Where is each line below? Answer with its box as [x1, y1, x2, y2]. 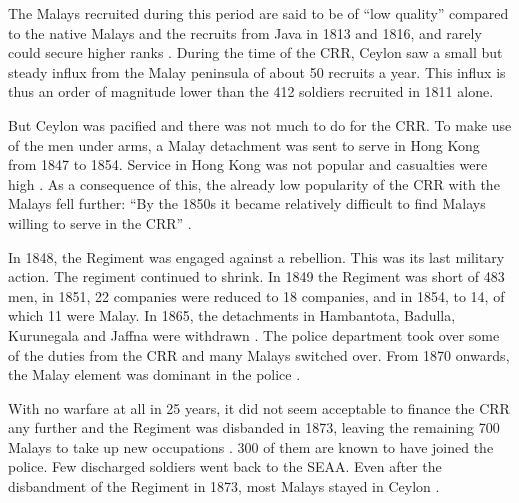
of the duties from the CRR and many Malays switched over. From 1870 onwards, [8, 344, 510, 365]
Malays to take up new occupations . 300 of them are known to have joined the [8, 436, 494, 457]
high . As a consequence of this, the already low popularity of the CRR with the [8, 173, 500, 194]
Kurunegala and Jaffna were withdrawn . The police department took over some [8, 324, 500, 345]
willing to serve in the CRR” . [8, 212, 192, 233]
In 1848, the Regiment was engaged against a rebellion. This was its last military [8, 246, 505, 267]
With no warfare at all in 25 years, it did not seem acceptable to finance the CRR [8, 397, 510, 418]
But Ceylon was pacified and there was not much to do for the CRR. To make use [8, 114, 512, 135]
